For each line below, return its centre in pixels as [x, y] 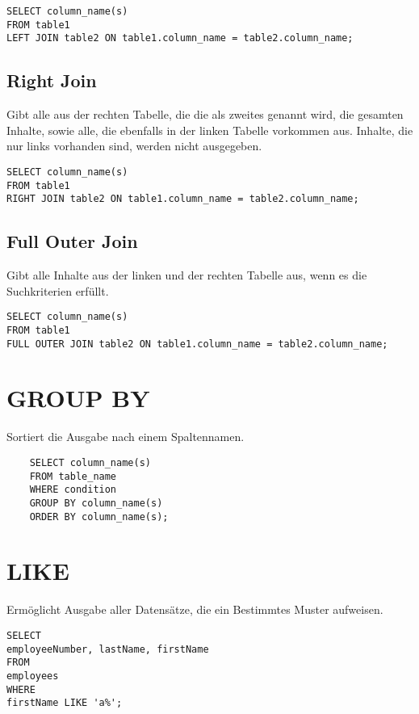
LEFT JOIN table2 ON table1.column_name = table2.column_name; [180, 38]
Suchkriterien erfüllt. [58, 290]
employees [33, 676]
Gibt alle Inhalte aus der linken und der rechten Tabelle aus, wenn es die [187, 275]
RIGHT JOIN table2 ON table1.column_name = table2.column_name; [183, 199]
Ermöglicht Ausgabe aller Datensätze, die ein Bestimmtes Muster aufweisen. [195, 609]
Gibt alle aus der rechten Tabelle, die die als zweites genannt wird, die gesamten [205, 114]
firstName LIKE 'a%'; [65, 703]
